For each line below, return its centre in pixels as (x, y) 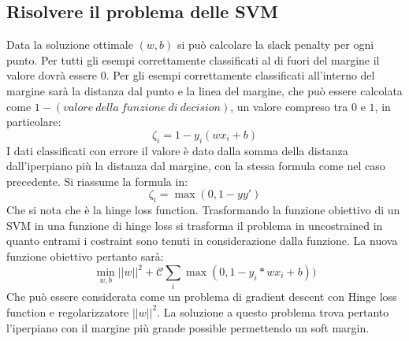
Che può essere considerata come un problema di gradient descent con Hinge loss (202, 297)
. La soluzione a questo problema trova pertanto (273, 311)
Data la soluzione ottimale (70, 44)
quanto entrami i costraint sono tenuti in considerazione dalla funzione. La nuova (202, 241)
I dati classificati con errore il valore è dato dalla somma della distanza (177, 150)
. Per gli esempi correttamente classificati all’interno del (240, 75)
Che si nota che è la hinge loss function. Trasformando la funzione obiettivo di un (203, 210)
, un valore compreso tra (289, 106)
